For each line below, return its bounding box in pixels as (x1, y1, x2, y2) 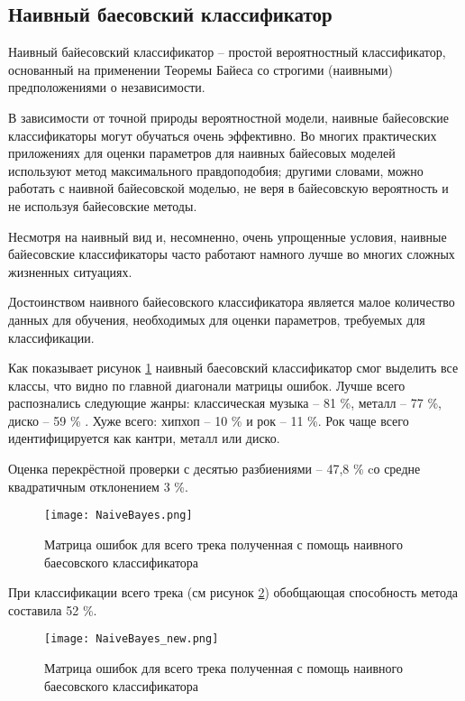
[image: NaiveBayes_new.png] (44, 632, 219, 646)
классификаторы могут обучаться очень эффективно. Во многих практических (8, 125, 437, 144)
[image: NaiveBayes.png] (44, 509, 193, 522)
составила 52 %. (8, 600, 97, 619)
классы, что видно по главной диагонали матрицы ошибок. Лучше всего (8, 375, 406, 394)
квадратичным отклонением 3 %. (8, 476, 188, 495)
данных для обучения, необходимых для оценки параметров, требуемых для (8, 309, 425, 328)
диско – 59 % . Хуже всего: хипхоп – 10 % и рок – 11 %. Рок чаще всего (8, 410, 409, 429)
